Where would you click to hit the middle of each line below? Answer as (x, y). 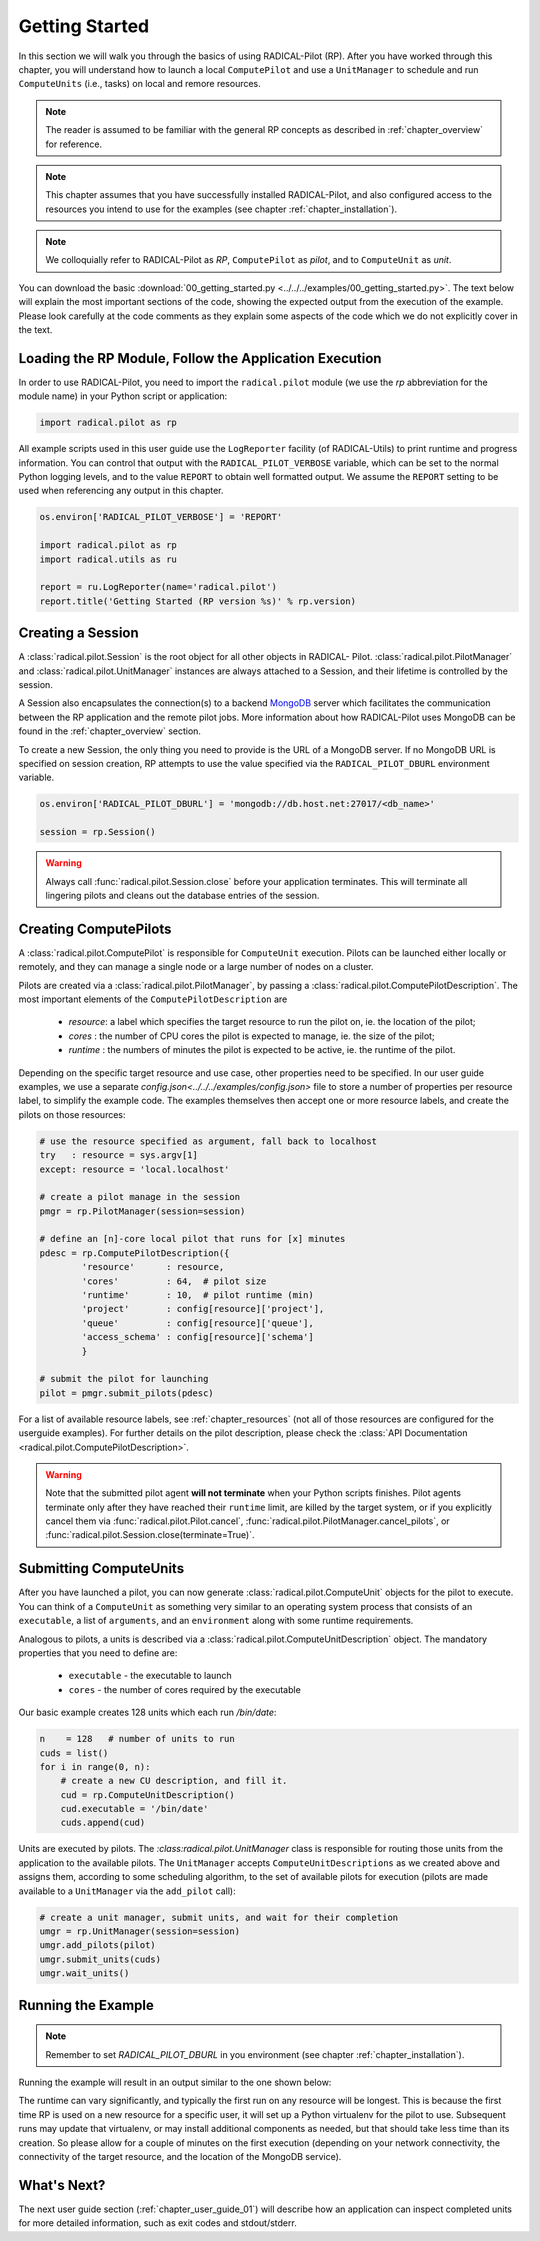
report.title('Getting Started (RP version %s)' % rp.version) (198, 601)
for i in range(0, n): (95, 1766)
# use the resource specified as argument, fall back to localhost (208, 1141)
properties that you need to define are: (98, 1652)
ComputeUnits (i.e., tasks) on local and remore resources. (140, 84)
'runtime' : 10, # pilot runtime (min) (197, 1295)
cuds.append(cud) (103, 1823)
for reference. (74, 144)
